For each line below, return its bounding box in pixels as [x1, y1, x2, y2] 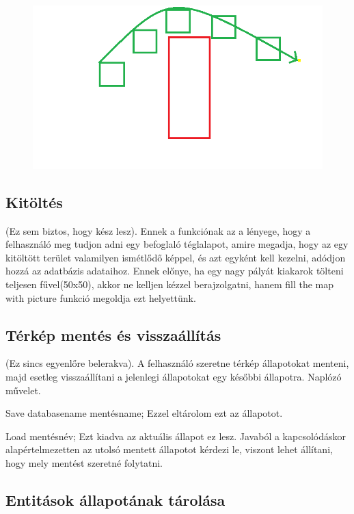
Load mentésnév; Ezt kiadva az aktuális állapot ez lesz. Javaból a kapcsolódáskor [5, 428, 346, 443]
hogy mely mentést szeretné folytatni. [5, 456, 163, 470]
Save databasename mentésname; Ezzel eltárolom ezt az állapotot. [5, 406, 283, 420]
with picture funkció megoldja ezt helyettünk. [5, 290, 196, 305]
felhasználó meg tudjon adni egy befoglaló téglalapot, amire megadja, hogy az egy [5, 237, 349, 251]
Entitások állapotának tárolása [5, 489, 226, 511]
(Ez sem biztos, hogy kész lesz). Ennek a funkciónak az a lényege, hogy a [5, 223, 311, 237]
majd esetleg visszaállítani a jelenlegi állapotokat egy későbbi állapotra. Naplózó [5, 370, 342, 384]
